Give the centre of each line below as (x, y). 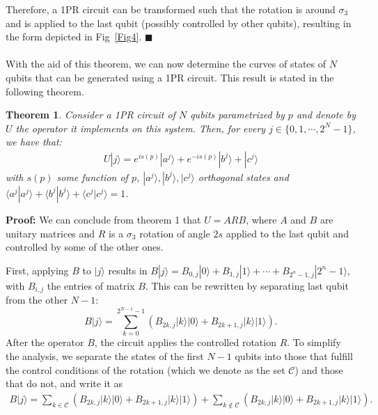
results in (128, 270)
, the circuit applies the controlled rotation (185, 342)
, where (261, 219)
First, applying (37, 270)
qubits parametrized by (237, 115)
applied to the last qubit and (287, 233)
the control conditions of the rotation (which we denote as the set (145, 369)
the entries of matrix (91, 285)
